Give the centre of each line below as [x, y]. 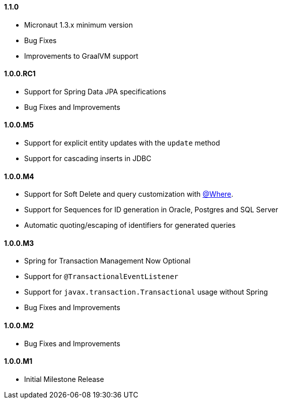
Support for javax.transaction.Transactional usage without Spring [146, 292]
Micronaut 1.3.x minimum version [79, 25]
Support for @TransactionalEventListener [101, 277]
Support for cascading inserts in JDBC [88, 159]
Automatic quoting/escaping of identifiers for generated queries [130, 225]
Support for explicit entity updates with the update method [122, 143]
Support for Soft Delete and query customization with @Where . [129, 194]
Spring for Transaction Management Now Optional [107, 261]
